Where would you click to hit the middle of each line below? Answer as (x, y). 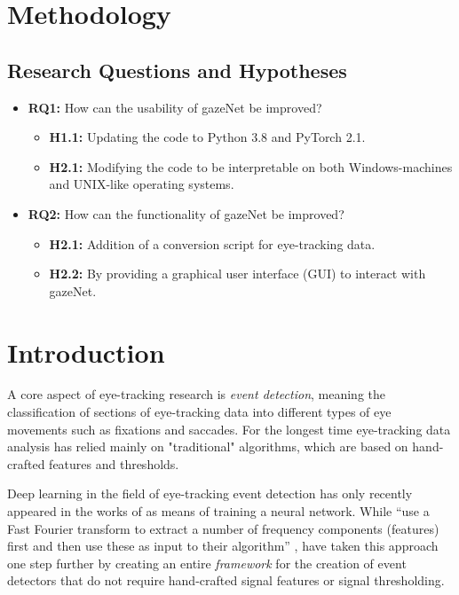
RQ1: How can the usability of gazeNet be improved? (175, 107)
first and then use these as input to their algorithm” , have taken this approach (223, 546)
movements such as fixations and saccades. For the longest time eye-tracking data (229, 429)
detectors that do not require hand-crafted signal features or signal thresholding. (226, 580)
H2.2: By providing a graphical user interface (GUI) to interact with (237, 274)
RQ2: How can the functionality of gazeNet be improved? (186, 213)
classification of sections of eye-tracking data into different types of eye (199, 412)
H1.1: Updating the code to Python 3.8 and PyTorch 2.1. (207, 137)
